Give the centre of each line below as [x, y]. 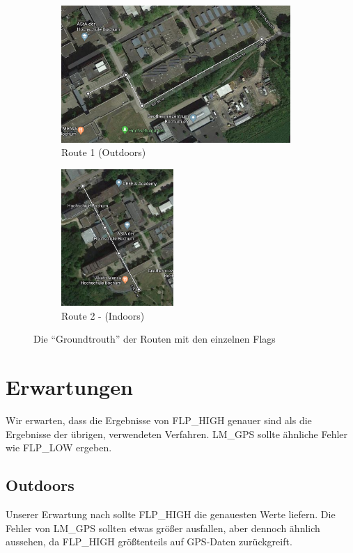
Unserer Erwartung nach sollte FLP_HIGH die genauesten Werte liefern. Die [171, 514]
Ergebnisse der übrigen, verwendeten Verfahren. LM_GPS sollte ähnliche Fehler [177, 434]
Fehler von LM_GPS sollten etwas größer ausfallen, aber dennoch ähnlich [163, 528]
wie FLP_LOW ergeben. [59, 447]
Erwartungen [69, 387]
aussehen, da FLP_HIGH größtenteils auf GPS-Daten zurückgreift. [149, 542]
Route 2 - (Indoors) [103, 315]
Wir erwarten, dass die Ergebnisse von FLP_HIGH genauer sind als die [159, 420]
